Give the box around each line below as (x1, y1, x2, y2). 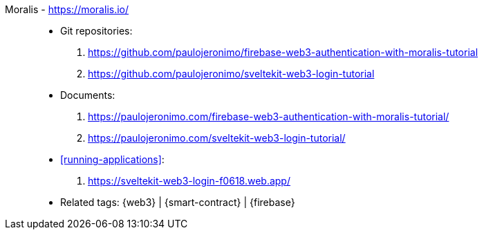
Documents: (60, 89, 115, 101)
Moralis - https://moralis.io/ (5, 3, 129, 15)
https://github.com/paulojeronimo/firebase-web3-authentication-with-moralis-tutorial (88, 46, 478, 58)
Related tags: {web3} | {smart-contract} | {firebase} (60, 196, 295, 208)
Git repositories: (60, 25, 133, 37)
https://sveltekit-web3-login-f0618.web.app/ (88, 175, 290, 187)
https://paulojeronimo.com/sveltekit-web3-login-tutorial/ (88, 132, 346, 144)
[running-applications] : (60, 153, 165, 165)
